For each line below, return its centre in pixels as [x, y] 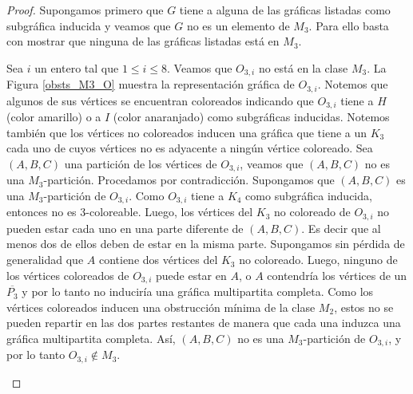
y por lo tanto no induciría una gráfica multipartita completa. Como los [198, 292]
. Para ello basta [349, 25]
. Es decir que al [341, 228]
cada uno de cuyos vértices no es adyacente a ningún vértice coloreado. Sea [190, 148]
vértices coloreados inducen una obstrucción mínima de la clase [161, 307]
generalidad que [45, 260]
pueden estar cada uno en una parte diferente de [125, 228]
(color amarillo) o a [54, 117]
